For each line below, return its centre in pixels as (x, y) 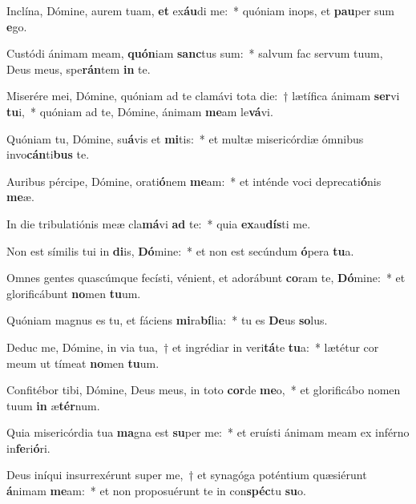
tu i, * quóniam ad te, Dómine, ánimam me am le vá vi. (140, 111)
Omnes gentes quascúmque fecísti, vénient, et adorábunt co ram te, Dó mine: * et (206, 278)
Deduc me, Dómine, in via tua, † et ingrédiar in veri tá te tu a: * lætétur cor (193, 347)
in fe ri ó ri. (28, 448)
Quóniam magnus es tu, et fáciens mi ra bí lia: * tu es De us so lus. (167, 320)
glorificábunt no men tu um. (74, 293)
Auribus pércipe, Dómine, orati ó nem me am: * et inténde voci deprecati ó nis (194, 181)
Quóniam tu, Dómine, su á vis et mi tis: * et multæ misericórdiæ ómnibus (185, 138)
